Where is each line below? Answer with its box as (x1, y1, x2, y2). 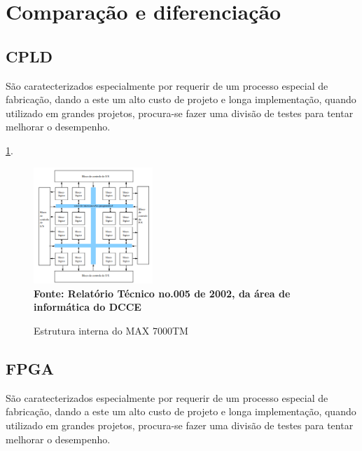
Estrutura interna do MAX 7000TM (34, 323, 188, 338)
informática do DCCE (34, 299, 141, 314)
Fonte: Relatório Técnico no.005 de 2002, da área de (34, 285, 291, 300)
